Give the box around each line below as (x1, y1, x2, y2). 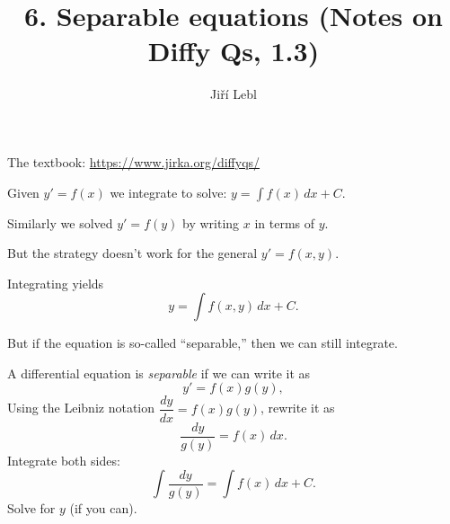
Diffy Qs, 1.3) (147, 32, 320, 69)
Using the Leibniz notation (7, 398, 155, 417)
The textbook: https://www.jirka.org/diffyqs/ (7, 152, 260, 171)
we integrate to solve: (110, 182, 227, 201)
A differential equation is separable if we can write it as (7, 363, 311, 382)
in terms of (254, 213, 315, 232)
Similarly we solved (7, 213, 113, 232)
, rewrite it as (260, 398, 335, 417)
